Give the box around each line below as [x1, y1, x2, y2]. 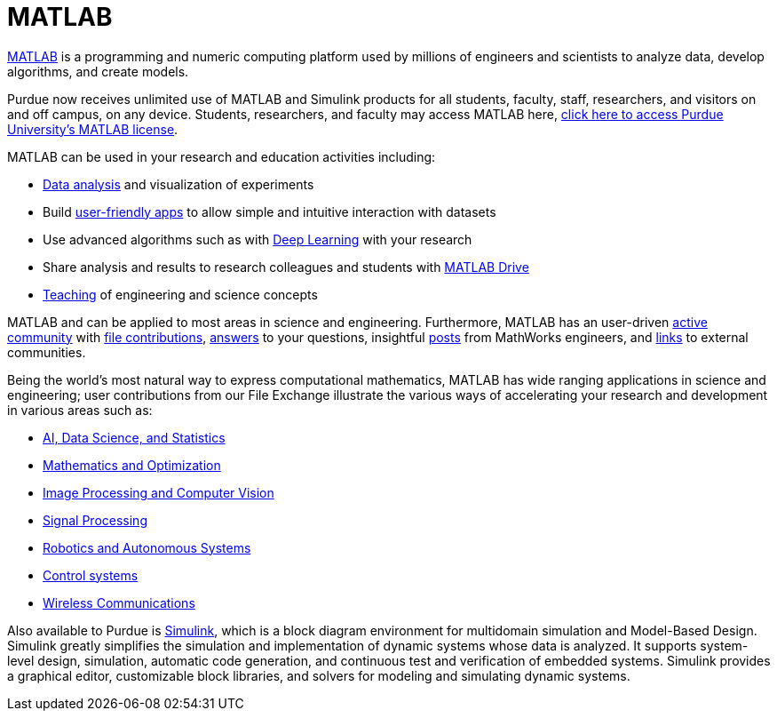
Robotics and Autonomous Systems [43, 539, 251, 555]
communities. [7, 344, 86, 360]
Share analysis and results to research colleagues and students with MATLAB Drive [43, 259, 529, 275]
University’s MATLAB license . [7, 121, 178, 137]
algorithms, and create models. [7, 63, 189, 79]
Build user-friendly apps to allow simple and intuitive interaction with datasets [43, 203, 496, 219]
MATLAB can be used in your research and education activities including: [7, 148, 436, 164]
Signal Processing [43, 512, 147, 528]
